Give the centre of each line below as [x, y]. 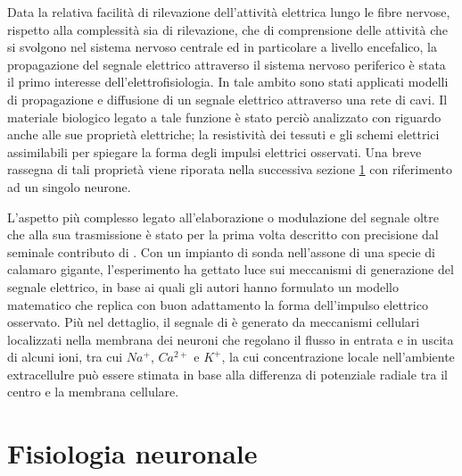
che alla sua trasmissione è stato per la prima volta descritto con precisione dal [223, 234]
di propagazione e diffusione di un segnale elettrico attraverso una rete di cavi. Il [227, 99]
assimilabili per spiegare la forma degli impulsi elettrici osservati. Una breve [214, 151]
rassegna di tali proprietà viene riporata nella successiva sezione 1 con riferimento [230, 169]
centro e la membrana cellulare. [93, 392]
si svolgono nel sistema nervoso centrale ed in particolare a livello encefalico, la [222, 47]
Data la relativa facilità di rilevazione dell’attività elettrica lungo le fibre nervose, [229, 12]
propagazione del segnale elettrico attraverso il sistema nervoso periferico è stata [227, 64]
